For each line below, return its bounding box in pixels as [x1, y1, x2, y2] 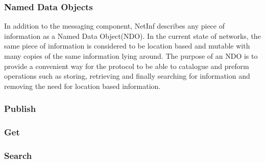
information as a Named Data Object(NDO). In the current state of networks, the [4, 30, 261, 41]
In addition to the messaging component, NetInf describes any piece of [4, 20, 225, 31]
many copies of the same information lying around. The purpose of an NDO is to [4, 51, 258, 61]
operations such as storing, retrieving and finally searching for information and [4, 71, 250, 81]
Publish [4, 102, 36, 115]
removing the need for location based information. [4, 80, 161, 91]
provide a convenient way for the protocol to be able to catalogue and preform [4, 60, 249, 71]
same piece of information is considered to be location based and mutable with [4, 40, 250, 51]
